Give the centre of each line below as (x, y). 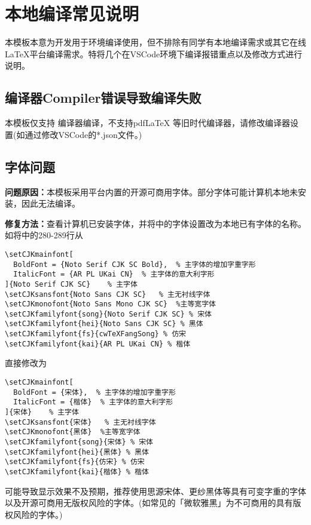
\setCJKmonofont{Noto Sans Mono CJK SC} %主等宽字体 (110, 304)
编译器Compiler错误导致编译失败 (103, 98)
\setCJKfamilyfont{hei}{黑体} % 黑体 (77, 452)
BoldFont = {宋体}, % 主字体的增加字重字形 (94, 392)
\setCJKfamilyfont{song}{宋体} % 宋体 (79, 442)
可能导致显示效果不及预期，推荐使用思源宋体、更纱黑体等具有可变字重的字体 (155, 491)
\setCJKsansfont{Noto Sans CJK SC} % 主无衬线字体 (108, 294)
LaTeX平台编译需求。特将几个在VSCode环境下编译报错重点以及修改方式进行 (154, 53)
